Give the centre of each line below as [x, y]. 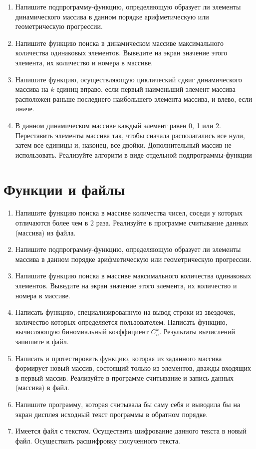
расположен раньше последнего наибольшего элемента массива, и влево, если [134, 99]
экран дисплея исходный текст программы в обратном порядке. [112, 414]
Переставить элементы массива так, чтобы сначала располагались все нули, [130, 135]
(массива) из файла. [45, 232]
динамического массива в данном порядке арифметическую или [112, 16]
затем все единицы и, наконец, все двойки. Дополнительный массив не [123, 145]
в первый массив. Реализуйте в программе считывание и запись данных [125, 377]
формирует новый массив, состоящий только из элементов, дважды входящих [133, 368]
